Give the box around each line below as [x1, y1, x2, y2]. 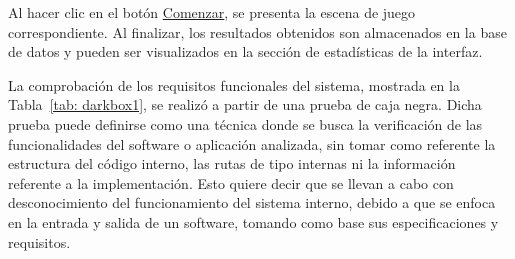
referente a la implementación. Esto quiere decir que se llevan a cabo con [8, 172, 454, 193]
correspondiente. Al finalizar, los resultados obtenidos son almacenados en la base [8, 21, 507, 42]
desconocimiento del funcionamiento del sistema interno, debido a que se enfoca [8, 192, 496, 213]
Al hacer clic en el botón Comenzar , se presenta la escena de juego [8, 2, 416, 22]
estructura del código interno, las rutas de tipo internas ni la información [8, 153, 456, 174]
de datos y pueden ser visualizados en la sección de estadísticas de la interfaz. [8, 41, 483, 62]
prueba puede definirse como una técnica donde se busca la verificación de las [8, 113, 483, 134]
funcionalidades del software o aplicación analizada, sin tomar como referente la [8, 133, 496, 154]
